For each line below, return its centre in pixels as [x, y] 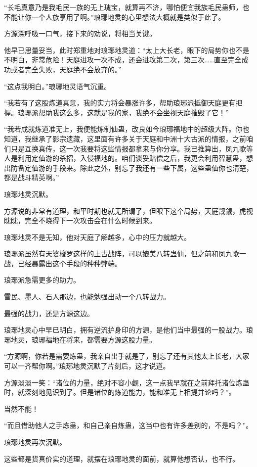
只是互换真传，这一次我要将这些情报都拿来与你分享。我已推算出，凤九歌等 [132, 148]
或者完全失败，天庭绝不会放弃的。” [66, 69]
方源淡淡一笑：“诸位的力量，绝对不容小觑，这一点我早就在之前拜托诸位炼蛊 [127, 382]
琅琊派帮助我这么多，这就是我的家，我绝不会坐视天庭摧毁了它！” [123, 112]
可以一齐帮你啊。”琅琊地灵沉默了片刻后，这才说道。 [87, 366]
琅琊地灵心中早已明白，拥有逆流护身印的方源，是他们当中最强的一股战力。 [125, 330]
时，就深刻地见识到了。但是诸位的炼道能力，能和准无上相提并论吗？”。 [120, 392]
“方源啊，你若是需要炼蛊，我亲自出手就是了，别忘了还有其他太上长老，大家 [127, 356]
